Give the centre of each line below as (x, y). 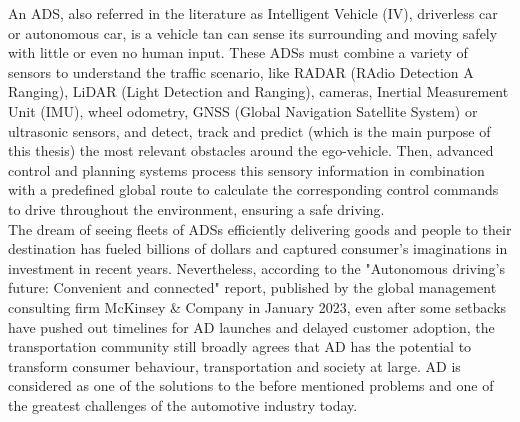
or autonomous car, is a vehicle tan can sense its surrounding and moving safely (253, 32)
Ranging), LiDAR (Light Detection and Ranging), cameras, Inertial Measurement (258, 91)
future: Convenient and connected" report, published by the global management (252, 287)
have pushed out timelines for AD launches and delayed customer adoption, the (251, 326)
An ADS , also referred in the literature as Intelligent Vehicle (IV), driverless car (253, 13)
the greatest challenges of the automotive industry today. (183, 404)
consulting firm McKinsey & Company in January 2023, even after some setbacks (257, 306)
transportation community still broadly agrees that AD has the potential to (240, 346)
